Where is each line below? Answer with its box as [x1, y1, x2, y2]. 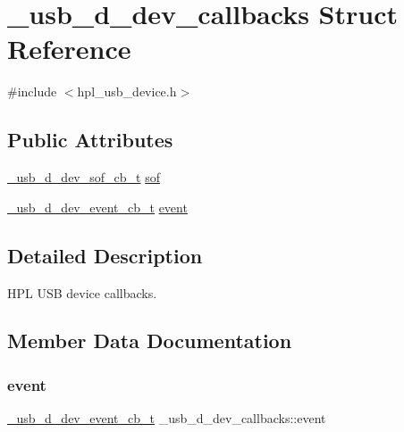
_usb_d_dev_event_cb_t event [7, 197, 188, 216]
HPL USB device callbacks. [7, 283, 157, 302]
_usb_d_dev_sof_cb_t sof [7, 168, 160, 187]
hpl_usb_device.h [77, 82, 177, 101]
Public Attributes [7, 126, 173, 154]
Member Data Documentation [7, 327, 292, 354]
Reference [7, 30, 131, 67]
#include [7, 82, 57, 101]
